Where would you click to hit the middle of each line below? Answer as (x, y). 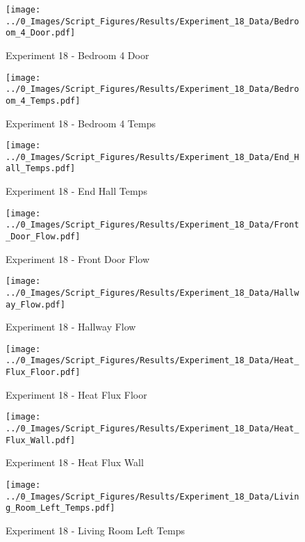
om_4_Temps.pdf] (43, 101)
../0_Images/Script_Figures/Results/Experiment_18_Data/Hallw (152, 293)
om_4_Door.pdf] (41, 33)
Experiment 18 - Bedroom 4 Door (77, 55)
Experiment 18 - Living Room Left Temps (95, 530)
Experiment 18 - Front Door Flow (78, 258)
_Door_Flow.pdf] (43, 237)
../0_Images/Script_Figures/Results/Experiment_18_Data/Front (152, 225)
